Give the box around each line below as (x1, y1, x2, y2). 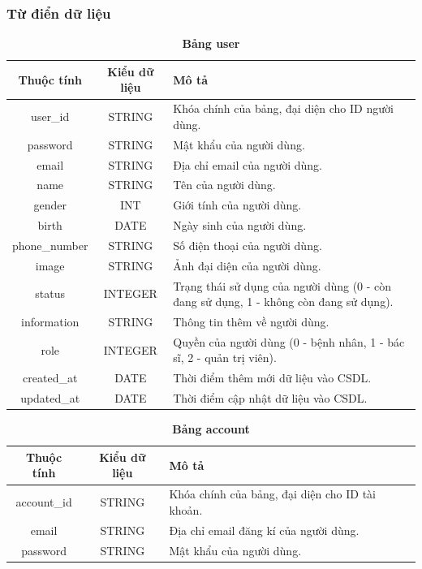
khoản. (169, 501, 203, 518)
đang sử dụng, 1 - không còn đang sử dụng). (173, 293, 394, 310)
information (21, 313, 80, 330)
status (35, 285, 66, 302)
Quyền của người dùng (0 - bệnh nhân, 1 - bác (173, 333, 405, 350)
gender (33, 196, 67, 213)
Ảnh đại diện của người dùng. (173, 256, 321, 274)
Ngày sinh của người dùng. (173, 217, 307, 234)
